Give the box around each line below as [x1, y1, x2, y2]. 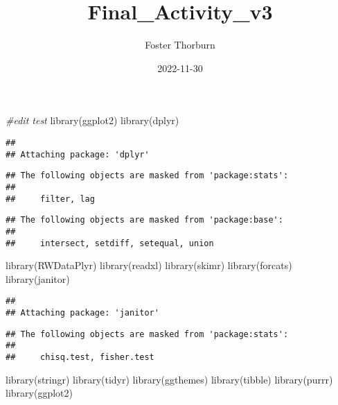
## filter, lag [6, 193, 95, 204]
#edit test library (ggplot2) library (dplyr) [6, 113, 179, 128]
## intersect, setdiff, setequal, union [6, 238, 214, 248]
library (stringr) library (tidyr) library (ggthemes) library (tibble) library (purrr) [6, 372, 333, 386]
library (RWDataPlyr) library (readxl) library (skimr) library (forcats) [6, 258, 292, 273]
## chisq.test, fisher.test [6, 352, 154, 362]
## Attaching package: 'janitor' [6, 308, 159, 318]
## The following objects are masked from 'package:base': [6, 215, 283, 225]
